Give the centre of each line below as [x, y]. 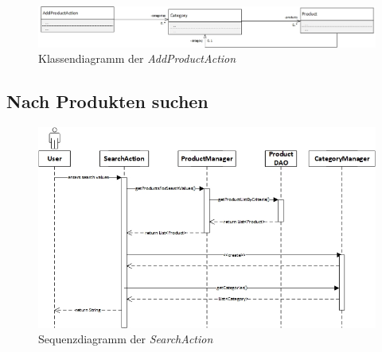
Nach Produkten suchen [107, 101]
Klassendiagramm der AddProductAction [137, 58]
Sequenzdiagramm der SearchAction [126, 339]
